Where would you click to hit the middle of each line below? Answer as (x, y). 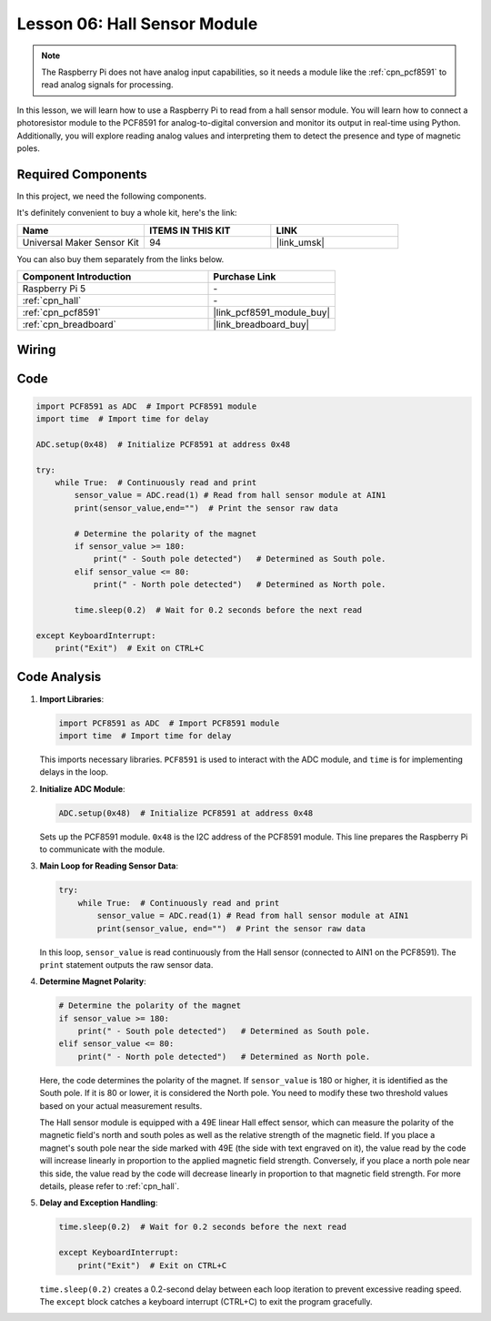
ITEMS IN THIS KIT (190, 230)
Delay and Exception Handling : (99, 1203)
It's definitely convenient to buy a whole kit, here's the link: (127, 213)
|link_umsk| (300, 242)
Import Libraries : (72, 699)
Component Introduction (77, 276)
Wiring (36, 350)
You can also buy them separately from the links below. (120, 259)
